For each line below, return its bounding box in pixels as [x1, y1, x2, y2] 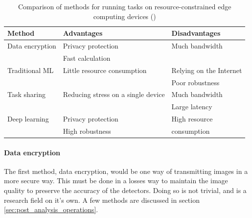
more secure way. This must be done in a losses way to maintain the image [4, 175, 228, 186]
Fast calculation [63, 52, 111, 63]
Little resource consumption [63, 65, 147, 75]
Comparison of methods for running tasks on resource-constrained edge [18, 1, 231, 11]
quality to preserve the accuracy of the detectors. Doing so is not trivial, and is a [4, 185, 247, 195]
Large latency [171, 101, 212, 112]
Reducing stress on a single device [63, 89, 165, 99]
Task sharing [7, 89, 46, 99]
